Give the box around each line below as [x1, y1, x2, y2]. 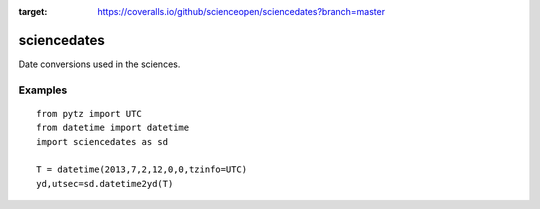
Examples [18, 83, 68, 97]
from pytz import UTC [36, 108, 142, 119]
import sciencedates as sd [36, 136, 169, 147]
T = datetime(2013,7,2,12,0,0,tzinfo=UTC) [36, 164, 248, 175]
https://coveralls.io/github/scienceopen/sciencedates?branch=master [97, 6, 385, 17]
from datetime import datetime [36, 122, 190, 134]
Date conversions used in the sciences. [18, 58, 181, 70]
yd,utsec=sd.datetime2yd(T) [36, 178, 174, 189]
